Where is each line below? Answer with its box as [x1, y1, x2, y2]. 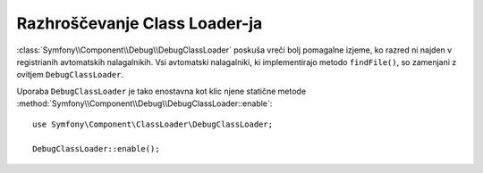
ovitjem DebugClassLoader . [16, 70, 124, 80]
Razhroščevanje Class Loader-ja [16, 13, 263, 33]
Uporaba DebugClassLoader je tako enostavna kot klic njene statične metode [16, 86, 307, 96]
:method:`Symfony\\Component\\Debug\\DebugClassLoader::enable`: [16, 98, 273, 109]
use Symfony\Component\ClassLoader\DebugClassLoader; [32, 119, 273, 129]
